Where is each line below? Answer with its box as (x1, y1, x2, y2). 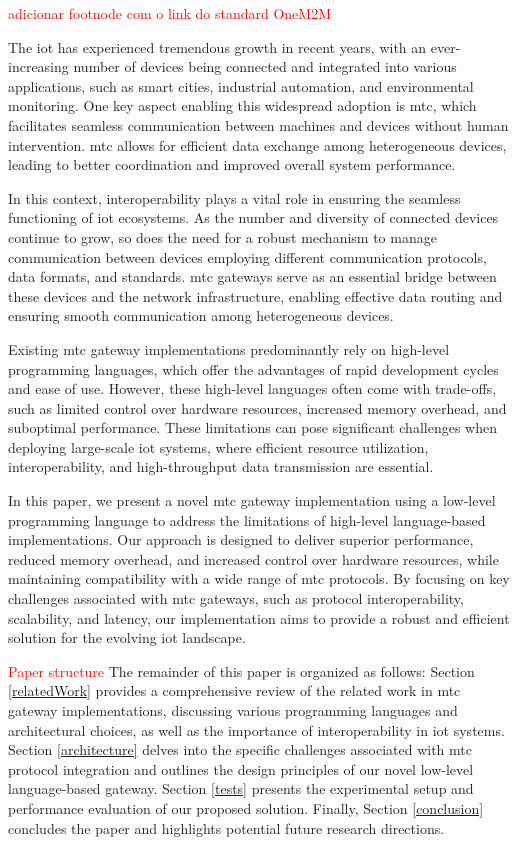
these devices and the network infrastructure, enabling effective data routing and (8, 285, 503, 306)
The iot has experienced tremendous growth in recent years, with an (8, 36, 427, 57)
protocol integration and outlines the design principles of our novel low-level (8, 758, 474, 779)
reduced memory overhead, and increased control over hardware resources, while (8, 548, 499, 569)
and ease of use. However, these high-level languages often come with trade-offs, (8, 378, 497, 399)
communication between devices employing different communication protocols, (8, 246, 487, 267)
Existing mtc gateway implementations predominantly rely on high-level (8, 338, 450, 359)
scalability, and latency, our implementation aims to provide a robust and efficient (8, 607, 510, 628)
